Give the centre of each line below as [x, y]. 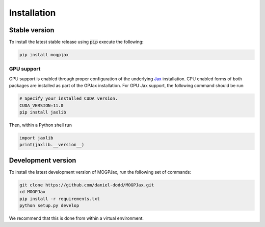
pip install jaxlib [43, 112]
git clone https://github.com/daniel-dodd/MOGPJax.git [87, 185]
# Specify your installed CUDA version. [68, 99]
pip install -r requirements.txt [60, 199]
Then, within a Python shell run [40, 125]
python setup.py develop [49, 205]
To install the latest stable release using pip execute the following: [76, 42]
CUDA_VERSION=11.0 [41, 105]
